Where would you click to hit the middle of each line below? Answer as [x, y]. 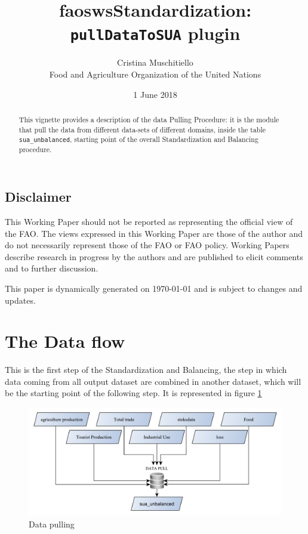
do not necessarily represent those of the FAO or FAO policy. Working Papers [147, 245]
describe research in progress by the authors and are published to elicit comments [154, 256]
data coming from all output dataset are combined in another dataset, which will [153, 381]
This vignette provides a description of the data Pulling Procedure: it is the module [149, 120]
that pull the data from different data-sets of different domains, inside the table [142, 129]
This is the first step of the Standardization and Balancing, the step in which [146, 370]
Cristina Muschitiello [155, 62]
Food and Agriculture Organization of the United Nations [155, 74]
